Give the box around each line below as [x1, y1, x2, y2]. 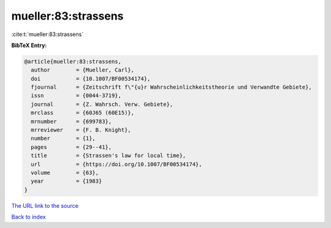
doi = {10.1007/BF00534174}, [31, 75, 151, 82]
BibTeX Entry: [11, 42, 47, 49]
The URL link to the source [11, 202, 79, 209]
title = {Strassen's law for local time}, [31, 152, 186, 159]
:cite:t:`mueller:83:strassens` [11, 31, 84, 38]
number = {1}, [31, 135, 96, 142]
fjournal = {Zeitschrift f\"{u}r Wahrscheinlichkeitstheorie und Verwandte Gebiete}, [31, 84, 312, 91]
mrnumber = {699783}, [31, 118, 112, 125]
